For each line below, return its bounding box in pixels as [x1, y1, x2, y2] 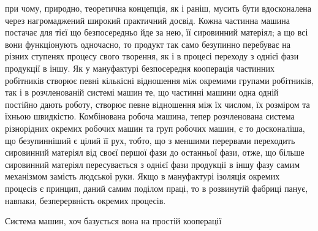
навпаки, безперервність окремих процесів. [5, 194, 166, 206]
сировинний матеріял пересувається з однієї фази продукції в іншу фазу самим [5, 157, 300, 170]
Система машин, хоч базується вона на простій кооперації [5, 214, 222, 227]
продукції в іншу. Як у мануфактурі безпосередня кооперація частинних [5, 61, 274, 74]
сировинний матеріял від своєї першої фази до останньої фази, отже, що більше [5, 146, 305, 159]
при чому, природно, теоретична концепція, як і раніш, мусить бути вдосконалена [5, 2, 312, 14]
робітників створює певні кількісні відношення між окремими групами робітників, [5, 74, 314, 86]
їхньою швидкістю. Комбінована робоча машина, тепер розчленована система [5, 110, 295, 123]
